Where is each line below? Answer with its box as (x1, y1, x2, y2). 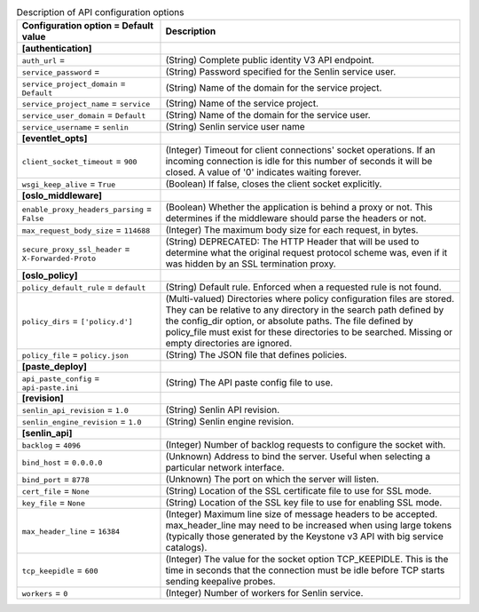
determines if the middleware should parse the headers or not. (165, 212, 427, 225)
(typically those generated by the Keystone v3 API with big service (165, 530, 444, 543)
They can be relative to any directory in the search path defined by (165, 304, 444, 316)
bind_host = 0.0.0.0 (21, 456, 103, 468)
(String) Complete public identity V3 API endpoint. (165, 54, 374, 67)
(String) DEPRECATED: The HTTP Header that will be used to (165, 235, 420, 248)
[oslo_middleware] (21, 189, 102, 202)
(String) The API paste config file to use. (165, 376, 334, 388)
